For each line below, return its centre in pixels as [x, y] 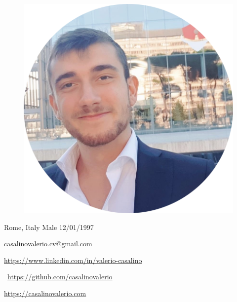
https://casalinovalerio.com [45, 293]
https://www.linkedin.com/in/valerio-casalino [73, 260]
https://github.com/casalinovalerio [60, 277]
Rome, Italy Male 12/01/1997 [49, 227]
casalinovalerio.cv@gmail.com [48, 244]
